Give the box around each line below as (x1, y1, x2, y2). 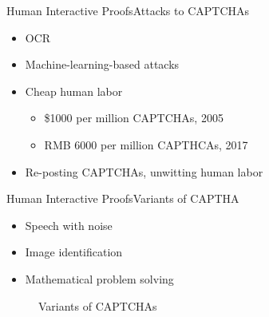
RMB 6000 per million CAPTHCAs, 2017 (44, 136, 248, 153)
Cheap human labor (25, 82, 123, 99)
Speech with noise (25, 216, 113, 233)
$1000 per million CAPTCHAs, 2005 (44, 109, 224, 126)
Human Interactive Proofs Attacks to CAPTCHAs (6, 2, 250, 18)
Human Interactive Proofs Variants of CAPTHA (6, 190, 239, 207)
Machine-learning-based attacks (25, 56, 180, 73)
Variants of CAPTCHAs (38, 297, 157, 314)
